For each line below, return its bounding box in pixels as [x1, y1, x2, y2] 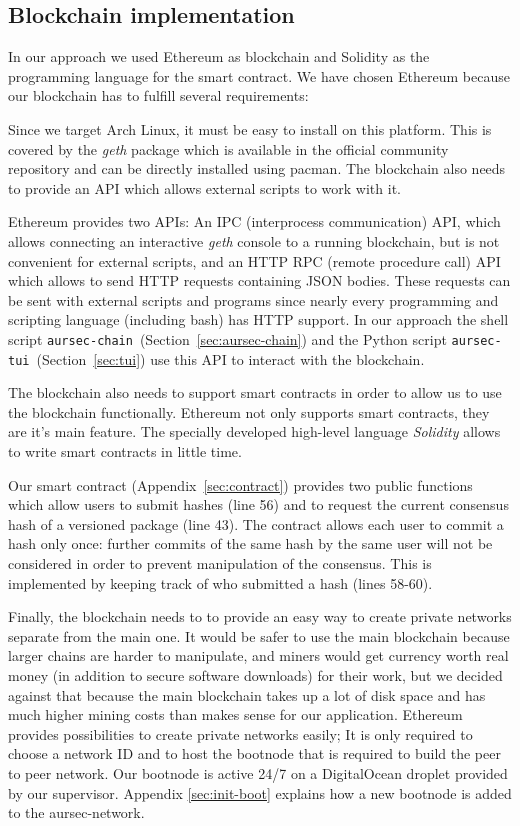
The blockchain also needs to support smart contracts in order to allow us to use [8, 382, 502, 403]
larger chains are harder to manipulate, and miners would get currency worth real [8, 645, 509, 666]
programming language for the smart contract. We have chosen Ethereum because [8, 65, 510, 86]
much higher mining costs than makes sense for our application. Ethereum [8, 704, 463, 725]
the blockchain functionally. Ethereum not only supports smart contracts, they [8, 401, 490, 422]
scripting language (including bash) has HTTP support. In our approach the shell [8, 309, 509, 330]
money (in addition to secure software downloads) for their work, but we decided [8, 664, 503, 685]
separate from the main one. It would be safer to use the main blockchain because [8, 625, 510, 646]
